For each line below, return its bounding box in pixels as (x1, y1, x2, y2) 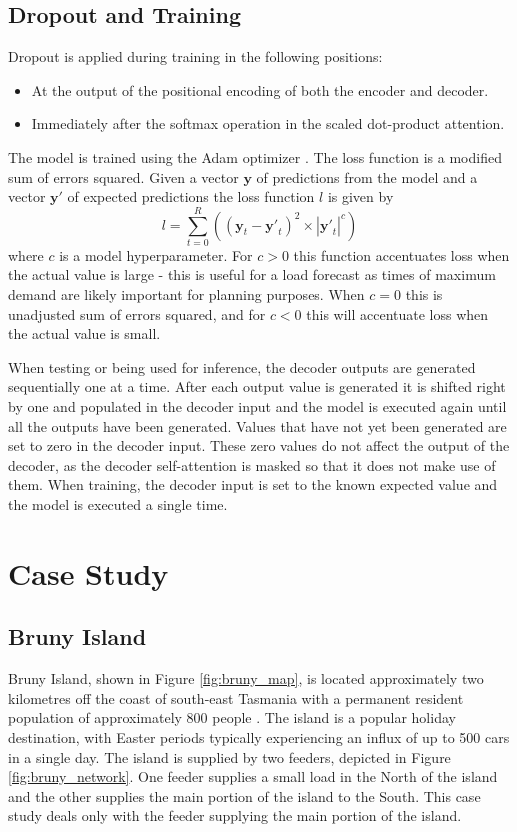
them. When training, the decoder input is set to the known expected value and (8, 474, 498, 495)
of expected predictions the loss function (67, 186, 315, 207)
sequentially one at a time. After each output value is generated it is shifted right (8, 376, 506, 397)
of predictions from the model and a (256, 166, 478, 187)
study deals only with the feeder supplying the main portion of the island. (8, 805, 462, 826)
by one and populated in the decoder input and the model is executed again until (8, 396, 507, 417)
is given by (327, 186, 394, 207)
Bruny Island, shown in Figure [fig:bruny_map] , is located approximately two (8, 668, 484, 689)
